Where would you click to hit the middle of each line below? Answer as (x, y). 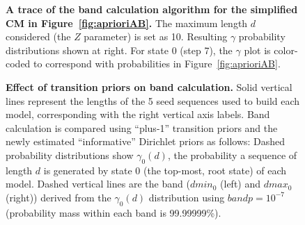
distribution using (187, 197)
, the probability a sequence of (232, 155)
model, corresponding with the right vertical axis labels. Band (138, 114)
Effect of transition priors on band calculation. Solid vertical (149, 86)
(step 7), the (206, 50)
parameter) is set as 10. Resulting (156, 36)
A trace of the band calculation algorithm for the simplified (152, 9)
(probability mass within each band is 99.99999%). (114, 212)
